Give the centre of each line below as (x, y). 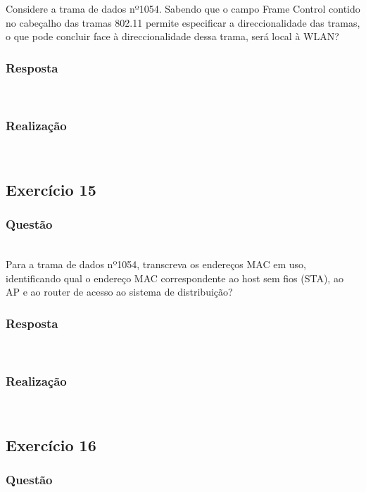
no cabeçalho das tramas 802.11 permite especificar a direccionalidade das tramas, (183, 22)
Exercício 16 (51, 444)
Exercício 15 (51, 189)
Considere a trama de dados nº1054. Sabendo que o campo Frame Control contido (183, 8)
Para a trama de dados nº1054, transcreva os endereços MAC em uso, (156, 264)
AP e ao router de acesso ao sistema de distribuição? (119, 292)
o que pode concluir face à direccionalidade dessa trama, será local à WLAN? (172, 36)
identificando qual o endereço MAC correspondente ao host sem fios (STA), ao (175, 278)
